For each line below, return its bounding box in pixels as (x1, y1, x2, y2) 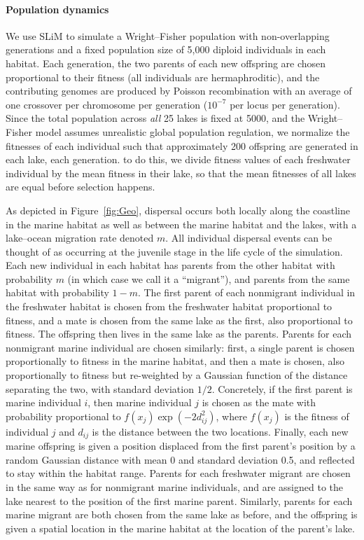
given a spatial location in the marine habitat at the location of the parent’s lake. (6, 520, 355, 535)
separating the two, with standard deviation (6, 381, 194, 396)
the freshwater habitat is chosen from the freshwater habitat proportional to (6, 299, 332, 314)
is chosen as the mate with (202, 395, 316, 410)
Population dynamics (6, 1, 109, 16)
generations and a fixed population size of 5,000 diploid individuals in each (6, 42, 326, 57)
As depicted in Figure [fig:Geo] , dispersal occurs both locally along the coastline (6, 202, 351, 217)
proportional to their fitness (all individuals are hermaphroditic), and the (6, 69, 320, 84)
